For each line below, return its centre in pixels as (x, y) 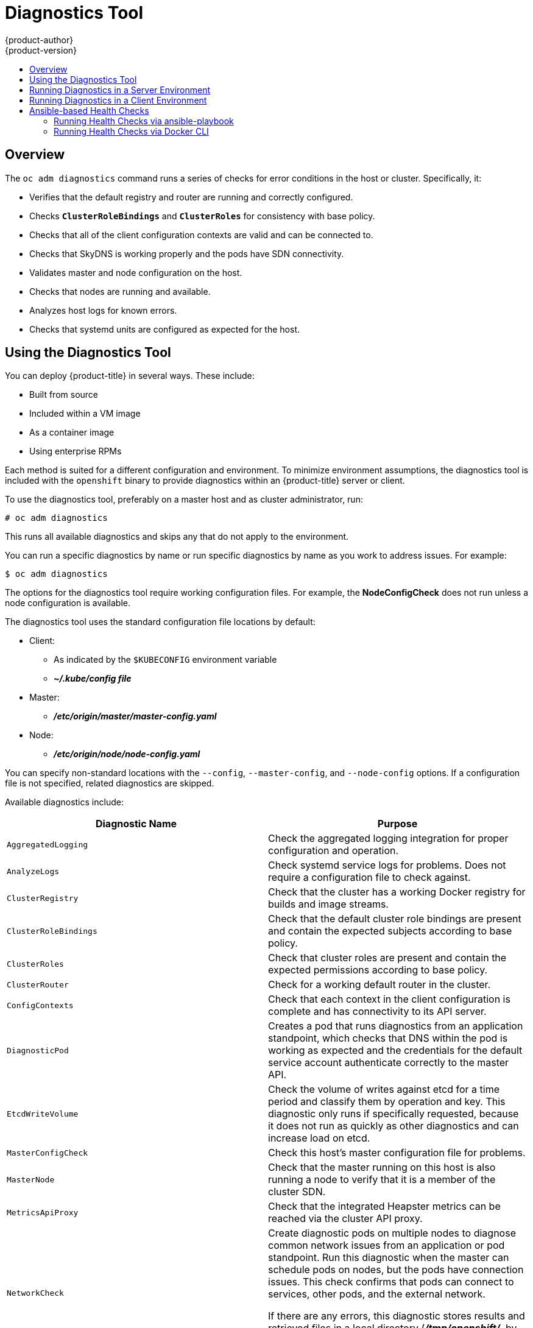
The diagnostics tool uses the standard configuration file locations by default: (160, 622)
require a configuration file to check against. (369, 878)
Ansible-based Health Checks (89, 110)
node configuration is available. (68, 603)
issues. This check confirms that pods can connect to (391, 1282)
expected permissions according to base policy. (378, 970)
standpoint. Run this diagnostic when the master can (389, 1258)
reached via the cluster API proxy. (345, 1219)
